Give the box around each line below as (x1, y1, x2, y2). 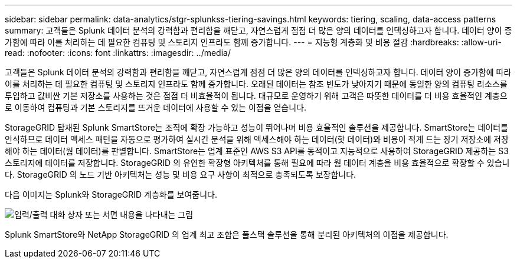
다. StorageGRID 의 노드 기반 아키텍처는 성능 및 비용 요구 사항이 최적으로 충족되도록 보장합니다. (5, 169, 356, 179)
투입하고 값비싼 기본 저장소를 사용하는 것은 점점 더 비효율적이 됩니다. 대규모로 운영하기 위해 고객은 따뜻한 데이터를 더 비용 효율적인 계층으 (5, 91, 508, 101)
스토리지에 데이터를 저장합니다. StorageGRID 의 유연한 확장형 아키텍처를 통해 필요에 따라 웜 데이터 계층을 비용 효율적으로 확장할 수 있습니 (5, 158, 510, 168)
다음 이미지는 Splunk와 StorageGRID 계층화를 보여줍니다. (5, 189, 217, 199)
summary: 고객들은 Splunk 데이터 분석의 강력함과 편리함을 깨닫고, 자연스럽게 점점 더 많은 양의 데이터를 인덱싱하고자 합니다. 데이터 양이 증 (5, 25, 512, 35)
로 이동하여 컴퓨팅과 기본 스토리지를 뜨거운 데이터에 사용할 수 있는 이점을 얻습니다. (5, 102, 307, 112)
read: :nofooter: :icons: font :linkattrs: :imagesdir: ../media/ (5, 48, 231, 58)
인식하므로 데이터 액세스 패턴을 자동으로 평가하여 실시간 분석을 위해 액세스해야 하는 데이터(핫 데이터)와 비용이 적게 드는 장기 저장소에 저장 (5, 134, 509, 144)
